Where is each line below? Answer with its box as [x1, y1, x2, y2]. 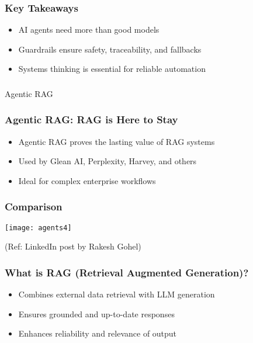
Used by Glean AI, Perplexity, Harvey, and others [18, 155, 197, 167]
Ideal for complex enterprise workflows [18, 174, 156, 186]
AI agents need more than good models [18, 23, 160, 36]
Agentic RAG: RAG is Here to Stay [5, 112, 178, 127]
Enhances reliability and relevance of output [18, 327, 177, 339]
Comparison [5, 199, 63, 214]
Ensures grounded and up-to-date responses [18, 307, 175, 320]
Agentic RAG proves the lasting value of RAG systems [18, 135, 215, 147]
